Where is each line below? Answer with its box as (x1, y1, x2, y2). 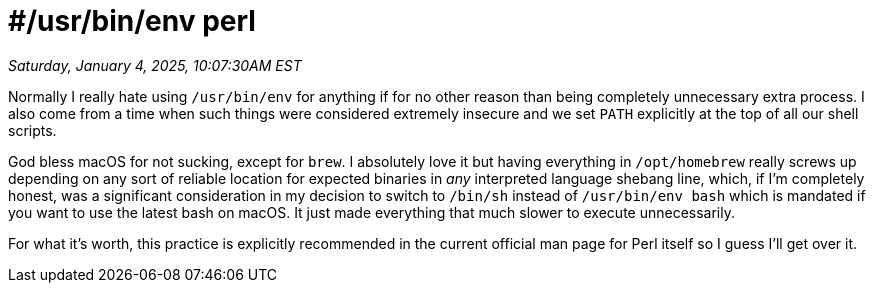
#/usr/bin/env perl (8, 4, 256, 38)
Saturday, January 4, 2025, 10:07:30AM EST (8, 56, 302, 74)
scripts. (8, 121, 57, 139)
